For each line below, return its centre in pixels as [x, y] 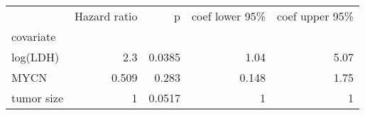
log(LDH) [36, 57]
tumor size [38, 98]
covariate [34, 36]
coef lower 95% [229, 16]
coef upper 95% [316, 16]
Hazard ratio [106, 16]
